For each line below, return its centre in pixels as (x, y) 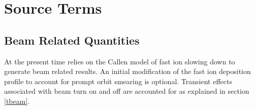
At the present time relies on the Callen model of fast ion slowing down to (120, 61)
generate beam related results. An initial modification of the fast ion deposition (127, 71)
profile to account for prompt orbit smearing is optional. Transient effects (118, 81)
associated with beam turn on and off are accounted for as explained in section (127, 91)
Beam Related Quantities (72, 40)
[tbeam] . (17, 101)
